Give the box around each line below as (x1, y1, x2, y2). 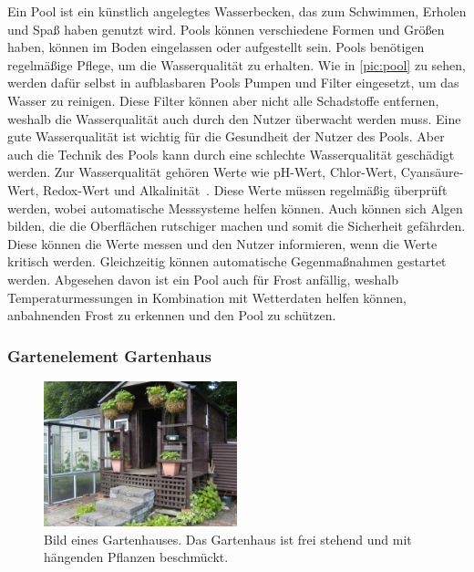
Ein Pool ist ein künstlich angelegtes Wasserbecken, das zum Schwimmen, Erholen (7, 2, 467, 20)
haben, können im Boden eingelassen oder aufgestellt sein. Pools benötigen (7, 37, 425, 57)
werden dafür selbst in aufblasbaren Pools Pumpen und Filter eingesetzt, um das (7, 73, 459, 92)
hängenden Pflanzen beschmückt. (44, 547, 229, 567)
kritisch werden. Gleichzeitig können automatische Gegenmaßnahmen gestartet (7, 252, 447, 271)
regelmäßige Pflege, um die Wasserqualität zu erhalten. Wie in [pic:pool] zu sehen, (7, 55, 466, 74)
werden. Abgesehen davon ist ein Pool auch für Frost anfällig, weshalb (7, 269, 399, 288)
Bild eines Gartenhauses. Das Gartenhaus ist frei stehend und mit (44, 529, 412, 548)
